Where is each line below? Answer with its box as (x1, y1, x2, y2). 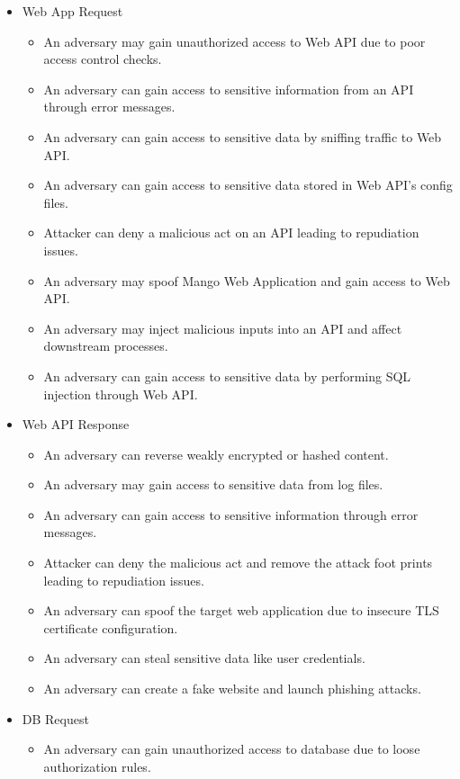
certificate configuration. (43, 618, 178, 637)
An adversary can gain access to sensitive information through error (43, 505, 419, 524)
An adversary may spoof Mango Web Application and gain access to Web (43, 271, 450, 290)
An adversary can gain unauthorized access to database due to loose (43, 739, 420, 758)
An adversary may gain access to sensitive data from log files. (43, 475, 383, 494)
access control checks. (43, 49, 162, 68)
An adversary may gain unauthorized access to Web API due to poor (43, 31, 426, 50)
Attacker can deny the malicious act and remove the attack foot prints (43, 553, 433, 572)
